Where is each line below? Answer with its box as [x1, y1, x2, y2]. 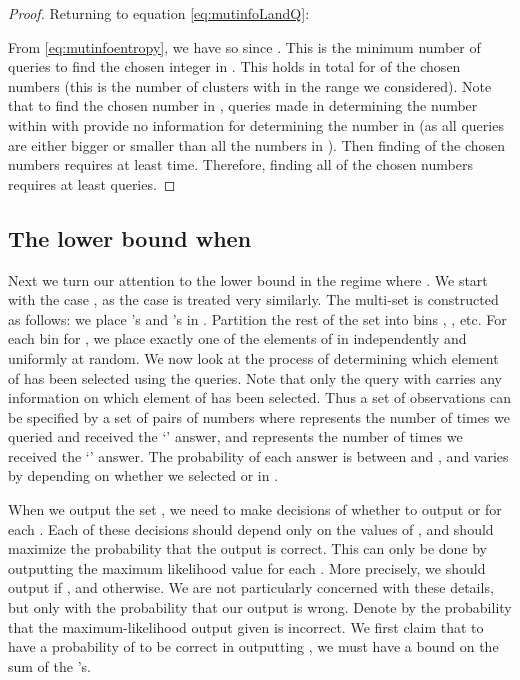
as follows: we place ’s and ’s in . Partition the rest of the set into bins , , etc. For [8, 308, 507, 329]
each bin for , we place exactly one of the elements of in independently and [8, 328, 467, 349]
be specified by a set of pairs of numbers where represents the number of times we [8, 406, 510, 427]
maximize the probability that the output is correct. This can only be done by [8, 538, 488, 559]
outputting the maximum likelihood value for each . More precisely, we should [8, 557, 486, 578]
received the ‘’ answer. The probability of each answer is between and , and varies [8, 445, 509, 466]
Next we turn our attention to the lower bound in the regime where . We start [8, 269, 488, 290]
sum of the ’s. [8, 655, 91, 676]
